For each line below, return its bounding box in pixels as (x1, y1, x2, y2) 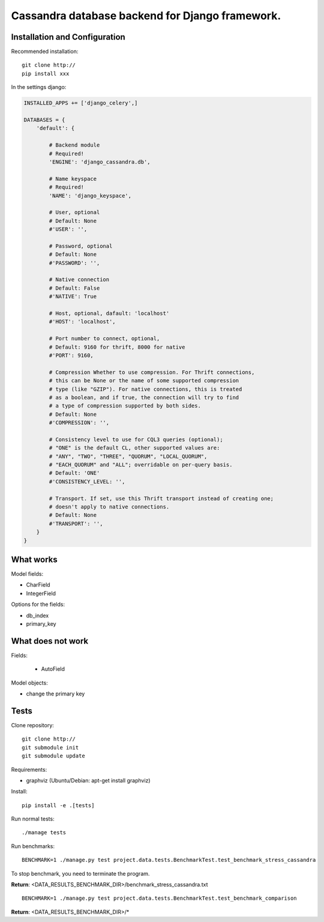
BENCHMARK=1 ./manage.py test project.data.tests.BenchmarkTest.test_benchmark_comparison (22, 895, 297, 902)
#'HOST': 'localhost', (49, 319, 116, 325)
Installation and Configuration (11, 32, 125, 42)
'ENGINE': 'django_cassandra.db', (49, 158, 151, 165)
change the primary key (26, 690, 85, 697)
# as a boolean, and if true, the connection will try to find (49, 394, 239, 401)
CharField (26, 581, 50, 588)
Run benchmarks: (11, 842, 55, 850)
